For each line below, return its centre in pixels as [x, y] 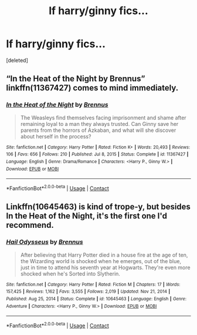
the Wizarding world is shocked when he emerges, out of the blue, [101, 261]
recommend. [30, 225]
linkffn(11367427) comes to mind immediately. [92, 88]
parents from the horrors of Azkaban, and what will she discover [98, 130]
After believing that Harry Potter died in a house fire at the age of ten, [104, 255]
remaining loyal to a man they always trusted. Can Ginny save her [99, 124]
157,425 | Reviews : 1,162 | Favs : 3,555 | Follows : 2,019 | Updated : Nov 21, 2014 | [88, 292]
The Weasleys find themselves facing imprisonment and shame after [103, 117]
